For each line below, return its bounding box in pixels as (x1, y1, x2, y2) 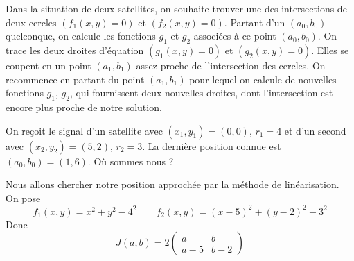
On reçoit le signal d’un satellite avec (6, 123, 163, 137)
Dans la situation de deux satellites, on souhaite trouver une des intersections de (6, 1, 347, 15)
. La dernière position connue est (142, 138, 281, 153)
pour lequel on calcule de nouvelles (189, 71, 337, 86)
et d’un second (284, 123, 346, 137)
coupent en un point (6, 58, 91, 72)
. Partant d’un (224, 15, 285, 29)
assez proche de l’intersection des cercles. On (136, 58, 326, 72)
